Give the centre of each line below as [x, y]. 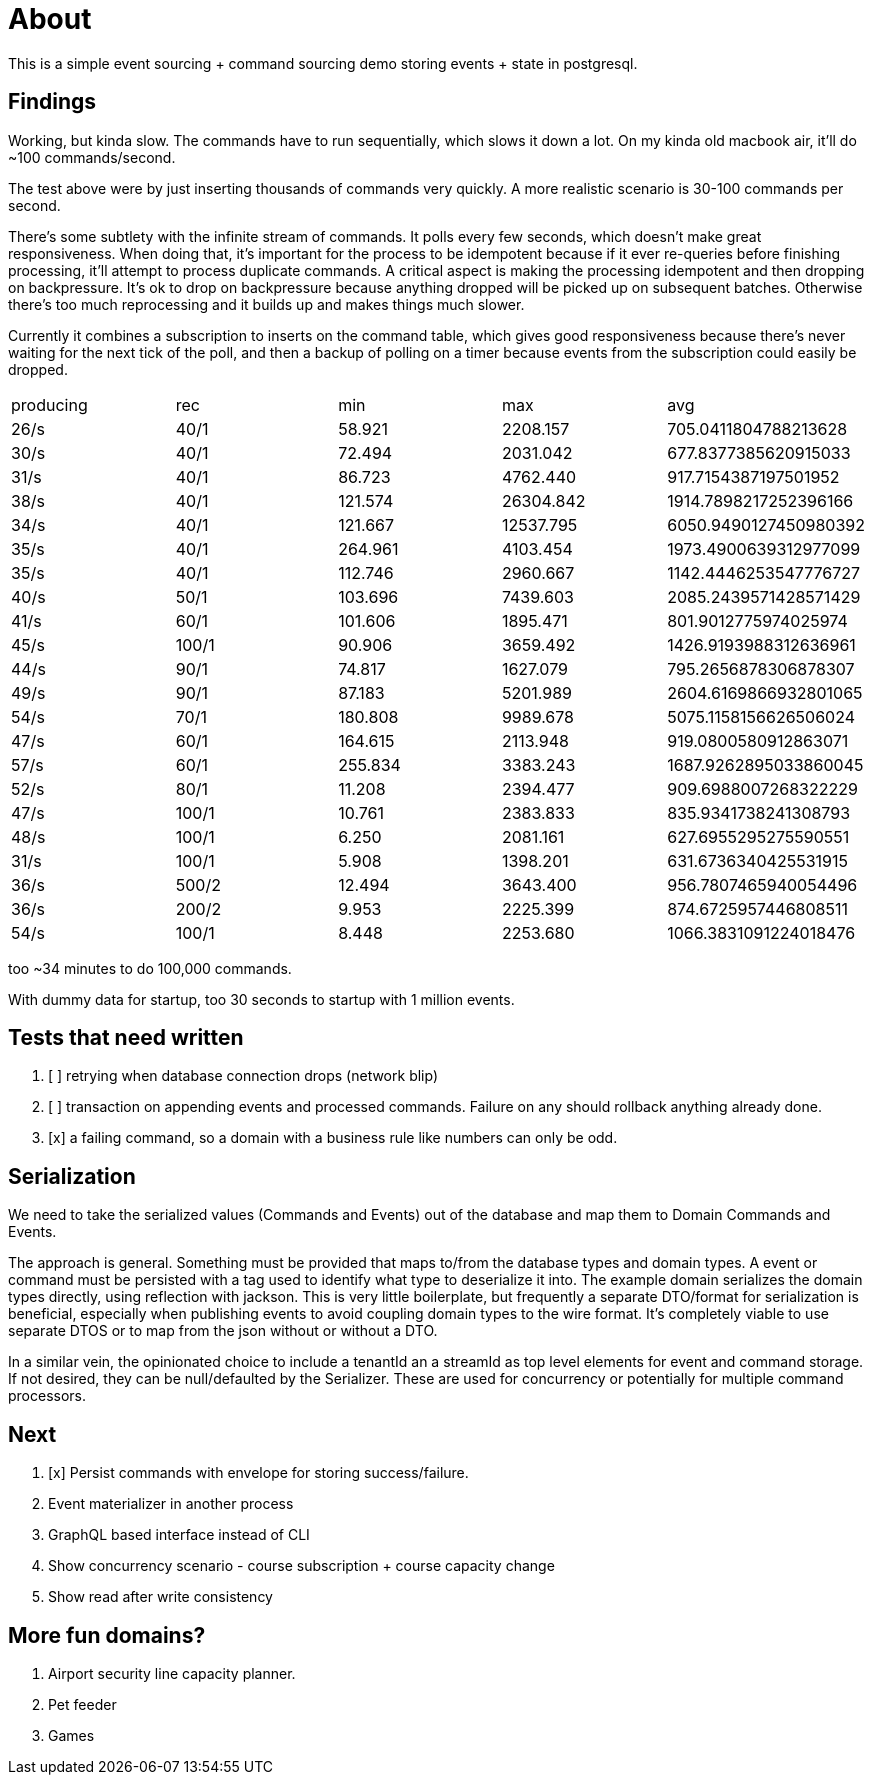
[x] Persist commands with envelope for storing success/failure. [258, 1473]
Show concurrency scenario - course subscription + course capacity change [301, 1566]
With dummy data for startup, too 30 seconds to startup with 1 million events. [261, 999]
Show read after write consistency [160, 1597]
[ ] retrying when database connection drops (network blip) [243, 1076]
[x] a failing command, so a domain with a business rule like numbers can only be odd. [333, 1138]
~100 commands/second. [92, 157]
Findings [52, 102]
